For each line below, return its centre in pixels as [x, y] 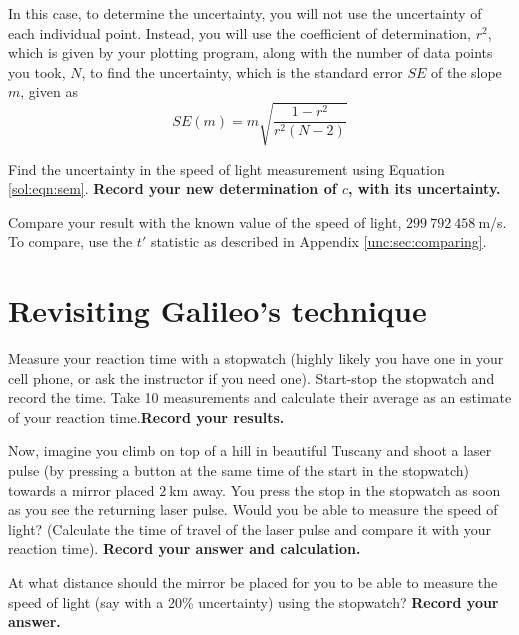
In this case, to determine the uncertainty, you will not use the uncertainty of [245, 13]
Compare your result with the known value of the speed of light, [205, 221]
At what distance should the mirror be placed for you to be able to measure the [253, 581]
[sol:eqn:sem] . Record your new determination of [172, 188]
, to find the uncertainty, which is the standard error [242, 71]
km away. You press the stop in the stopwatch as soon [335, 489]
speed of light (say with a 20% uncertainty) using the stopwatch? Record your [253, 601]
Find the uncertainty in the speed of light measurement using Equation [226, 168]
